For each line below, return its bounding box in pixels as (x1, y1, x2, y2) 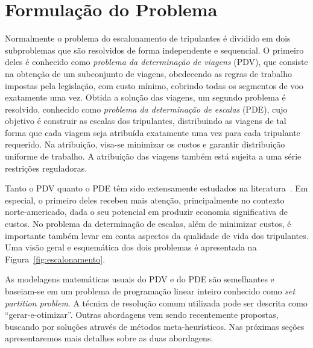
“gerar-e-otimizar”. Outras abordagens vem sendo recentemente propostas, (5, 308, 279, 321)
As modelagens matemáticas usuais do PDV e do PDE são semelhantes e (5, 273, 274, 285)
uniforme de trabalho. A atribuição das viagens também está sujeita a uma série (5, 150, 302, 163)
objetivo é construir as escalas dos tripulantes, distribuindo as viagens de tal (5, 114, 286, 127)
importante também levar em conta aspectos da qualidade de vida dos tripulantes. (5, 229, 309, 241)
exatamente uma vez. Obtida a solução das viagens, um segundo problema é (5, 91, 286, 104)
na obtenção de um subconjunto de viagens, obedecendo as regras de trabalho (5, 67, 292, 79)
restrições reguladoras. (5, 161, 87, 174)
